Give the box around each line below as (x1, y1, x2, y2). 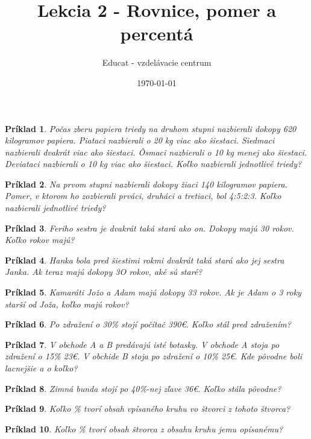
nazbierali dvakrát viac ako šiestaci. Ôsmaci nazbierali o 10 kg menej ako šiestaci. (5, 145, 307, 158)
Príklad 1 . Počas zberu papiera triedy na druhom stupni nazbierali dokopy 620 (5, 122, 297, 134)
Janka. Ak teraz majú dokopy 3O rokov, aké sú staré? (5, 265, 203, 278)
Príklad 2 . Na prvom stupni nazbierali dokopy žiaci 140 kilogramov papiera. (5, 177, 287, 190)
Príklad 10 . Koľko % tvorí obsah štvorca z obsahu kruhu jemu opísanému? (5, 422, 283, 435)
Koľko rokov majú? (5, 233, 75, 246)
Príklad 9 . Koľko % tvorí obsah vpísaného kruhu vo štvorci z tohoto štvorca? (5, 402, 291, 415)
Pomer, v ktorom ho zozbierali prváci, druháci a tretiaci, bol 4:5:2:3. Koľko (5, 189, 281, 202)
